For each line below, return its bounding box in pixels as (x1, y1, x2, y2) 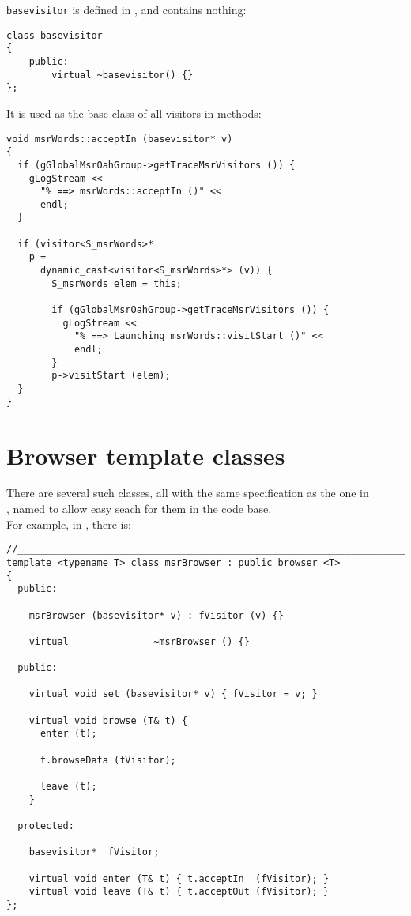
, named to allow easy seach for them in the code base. (6, 500, 272, 517)
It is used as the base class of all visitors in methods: (6, 104, 262, 121)
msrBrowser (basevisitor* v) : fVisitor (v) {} (28, 609, 284, 621)
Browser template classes (6, 439, 285, 471)
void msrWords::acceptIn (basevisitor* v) (6, 133, 233, 145)
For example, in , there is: (6, 515, 131, 532)
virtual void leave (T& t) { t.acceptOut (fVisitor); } (28, 886, 330, 898)
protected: (17, 820, 74, 831)
